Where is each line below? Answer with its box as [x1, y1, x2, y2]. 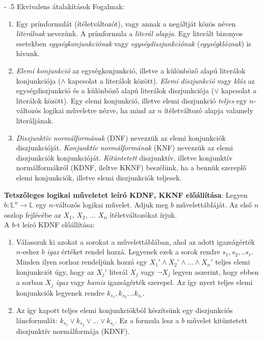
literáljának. [16, 115, 54, 125]
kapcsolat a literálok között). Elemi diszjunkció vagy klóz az [68, 75, 255, 86]
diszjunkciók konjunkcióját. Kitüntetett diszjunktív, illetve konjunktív [16, 152, 233, 163]
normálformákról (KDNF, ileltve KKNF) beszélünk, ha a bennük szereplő [16, 162, 247, 173]
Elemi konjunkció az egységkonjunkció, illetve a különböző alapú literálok [16, 65, 246, 75]
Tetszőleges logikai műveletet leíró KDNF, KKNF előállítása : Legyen [4, 189, 248, 200]
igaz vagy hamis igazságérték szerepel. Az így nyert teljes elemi [56, 277, 253, 287]
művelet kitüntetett [187, 315, 248, 326]
